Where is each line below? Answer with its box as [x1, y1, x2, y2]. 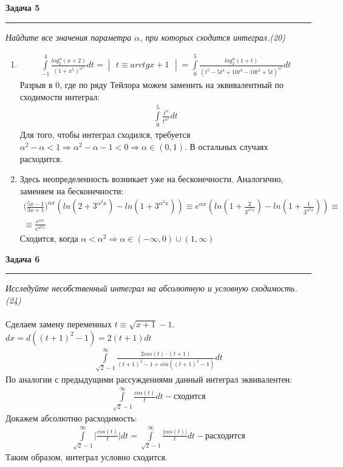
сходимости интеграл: [19, 90, 100, 103]
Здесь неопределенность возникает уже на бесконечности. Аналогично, [19, 172, 284, 185]
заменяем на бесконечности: [19, 184, 124, 197]
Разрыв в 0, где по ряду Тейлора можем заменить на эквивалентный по [19, 78, 284, 91]
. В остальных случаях [184, 140, 268, 153]
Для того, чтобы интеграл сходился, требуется [19, 128, 191, 141]
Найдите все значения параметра [5, 30, 132, 43]
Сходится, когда [19, 231, 78, 244]
